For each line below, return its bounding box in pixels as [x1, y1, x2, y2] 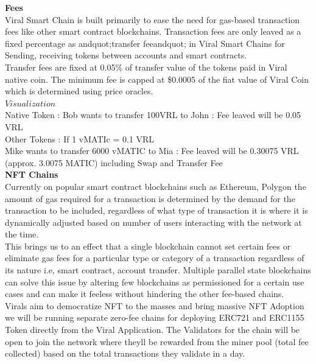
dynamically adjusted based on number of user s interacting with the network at [5, 215, 302, 228]
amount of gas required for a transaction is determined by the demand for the [5, 192, 295, 205]
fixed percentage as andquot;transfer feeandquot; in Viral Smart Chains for [5, 37, 285, 49]
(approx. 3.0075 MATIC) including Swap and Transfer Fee [5, 156, 223, 169]
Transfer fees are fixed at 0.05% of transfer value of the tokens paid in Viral [5, 60, 287, 73]
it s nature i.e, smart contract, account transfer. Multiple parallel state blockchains [5, 264, 311, 276]
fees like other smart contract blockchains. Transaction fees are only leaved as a [5, 25, 301, 38]
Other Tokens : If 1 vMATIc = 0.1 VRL [5, 132, 155, 145]
